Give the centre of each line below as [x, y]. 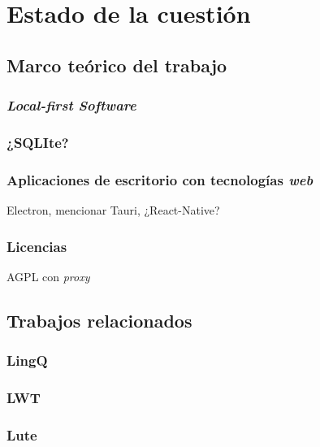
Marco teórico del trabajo [117, 65]
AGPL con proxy [48, 276]
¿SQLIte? [38, 142]
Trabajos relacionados [99, 320]
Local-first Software [71, 105]
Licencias [37, 246]
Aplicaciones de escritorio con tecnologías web [160, 179]
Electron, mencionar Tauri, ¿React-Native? [113, 210]
